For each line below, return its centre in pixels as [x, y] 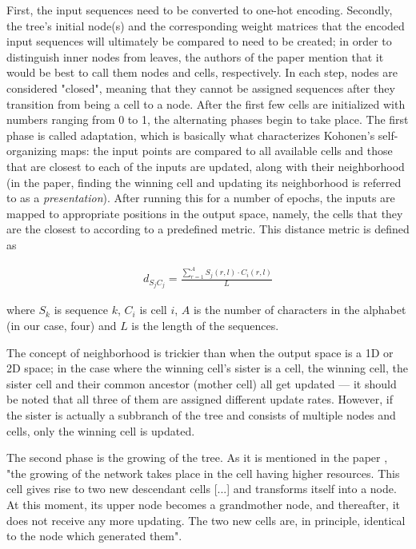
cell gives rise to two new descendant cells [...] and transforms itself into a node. [202, 489]
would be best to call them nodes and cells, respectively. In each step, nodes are [202, 72]
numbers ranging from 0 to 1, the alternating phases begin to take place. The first [208, 119]
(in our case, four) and [62, 326]
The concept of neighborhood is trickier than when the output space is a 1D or [200, 352]
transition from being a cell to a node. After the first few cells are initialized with [206, 103]
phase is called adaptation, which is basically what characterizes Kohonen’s [191, 135]
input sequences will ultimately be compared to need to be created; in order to [199, 41]
